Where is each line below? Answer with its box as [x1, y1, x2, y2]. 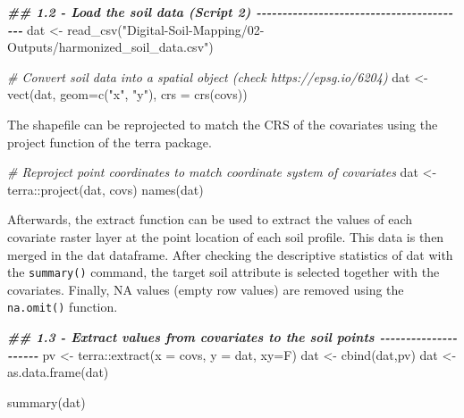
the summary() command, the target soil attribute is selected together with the [7, 263, 440, 281]
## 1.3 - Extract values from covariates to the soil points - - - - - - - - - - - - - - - [7, 328, 458, 347]
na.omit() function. [7, 297, 118, 316]
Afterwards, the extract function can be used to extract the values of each [7, 210, 413, 229]
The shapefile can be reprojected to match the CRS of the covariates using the [7, 114, 438, 133]
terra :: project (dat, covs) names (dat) [7, 180, 204, 198]
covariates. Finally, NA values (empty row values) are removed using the [7, 280, 404, 298]
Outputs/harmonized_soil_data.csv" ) [7, 38, 214, 56]
